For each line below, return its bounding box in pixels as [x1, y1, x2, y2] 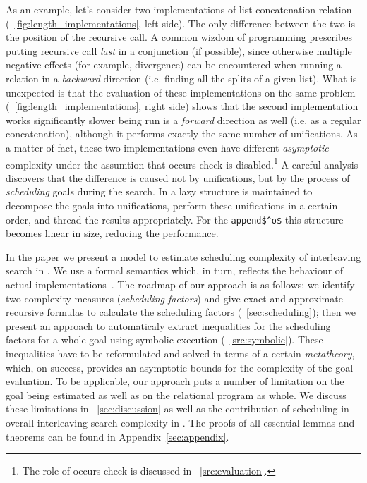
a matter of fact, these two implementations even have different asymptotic [6, 140, 329, 154]
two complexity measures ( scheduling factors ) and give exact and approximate [6, 291, 343, 305]
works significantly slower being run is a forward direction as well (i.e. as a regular [6, 112, 361, 127]
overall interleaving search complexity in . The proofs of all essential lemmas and [6, 415, 355, 429]
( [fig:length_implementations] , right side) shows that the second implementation [6, 99, 359, 114]
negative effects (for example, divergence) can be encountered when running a [6, 57, 342, 72]
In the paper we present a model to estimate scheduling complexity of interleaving [6, 249, 361, 264]
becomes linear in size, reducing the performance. [6, 226, 219, 240]
